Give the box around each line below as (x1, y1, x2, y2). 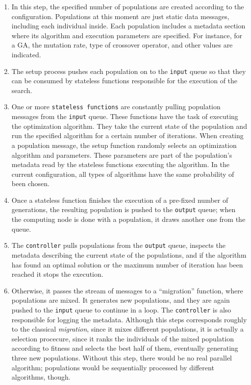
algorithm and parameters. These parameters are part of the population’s (11, 149, 232, 160)
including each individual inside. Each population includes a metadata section (11, 21, 246, 31)
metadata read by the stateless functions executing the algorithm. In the (11, 159, 229, 169)
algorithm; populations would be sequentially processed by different (11, 362, 214, 372)
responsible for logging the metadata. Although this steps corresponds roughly (11, 314, 247, 324)
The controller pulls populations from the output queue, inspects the (11, 240, 226, 250)
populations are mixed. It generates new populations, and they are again (11, 295, 230, 305)
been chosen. (11, 178, 50, 189)
